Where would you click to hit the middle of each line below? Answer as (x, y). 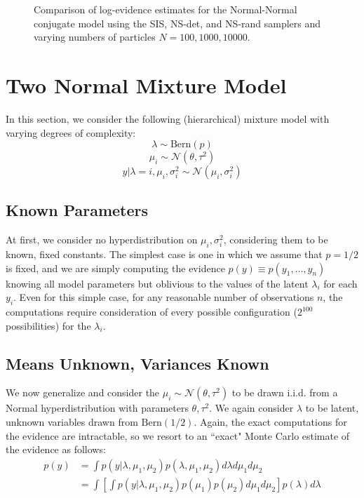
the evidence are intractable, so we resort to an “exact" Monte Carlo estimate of (178, 435)
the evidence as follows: (56, 449)
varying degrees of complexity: (71, 132)
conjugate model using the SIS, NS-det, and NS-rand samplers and (177, 23)
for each (341, 283)
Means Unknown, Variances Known (137, 363)
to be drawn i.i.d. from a (285, 392)
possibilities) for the (48, 325)
